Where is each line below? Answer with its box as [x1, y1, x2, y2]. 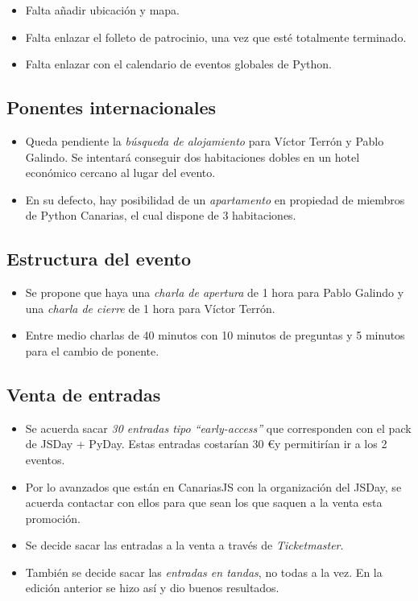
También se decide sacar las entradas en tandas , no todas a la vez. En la [25, 563, 383, 580]
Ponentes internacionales [6, 95, 217, 120]
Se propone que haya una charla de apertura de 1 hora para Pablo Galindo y [25, 284, 404, 301]
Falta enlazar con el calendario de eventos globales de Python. [25, 56, 332, 72]
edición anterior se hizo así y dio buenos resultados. [25, 579, 279, 596]
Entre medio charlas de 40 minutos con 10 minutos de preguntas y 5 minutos [25, 327, 405, 344]
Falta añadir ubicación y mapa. [25, 2, 180, 18]
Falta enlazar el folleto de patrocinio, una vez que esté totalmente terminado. [25, 28, 407, 45]
